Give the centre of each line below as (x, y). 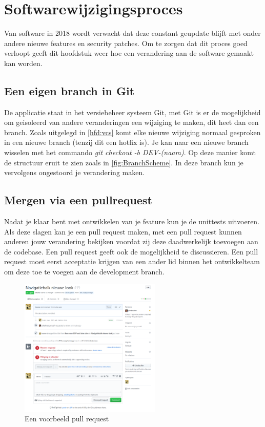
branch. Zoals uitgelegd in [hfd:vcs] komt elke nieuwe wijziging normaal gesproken (132, 132)
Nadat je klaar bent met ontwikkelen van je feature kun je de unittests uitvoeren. (132, 221)
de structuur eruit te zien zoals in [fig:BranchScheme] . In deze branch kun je (124, 162)
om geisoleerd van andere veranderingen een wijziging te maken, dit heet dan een (131, 122)
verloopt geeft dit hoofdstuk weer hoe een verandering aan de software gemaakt (129, 53)
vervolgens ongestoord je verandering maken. (75, 172)
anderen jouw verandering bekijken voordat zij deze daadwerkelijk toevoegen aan (131, 241)
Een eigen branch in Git (69, 90)
